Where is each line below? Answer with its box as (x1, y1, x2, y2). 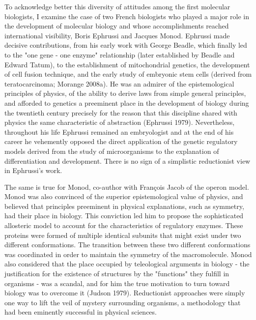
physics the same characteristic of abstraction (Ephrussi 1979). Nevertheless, (4, 117, 235, 127)
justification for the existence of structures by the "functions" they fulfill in (4, 268, 229, 279)
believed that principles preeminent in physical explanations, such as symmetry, (4, 201, 244, 211)
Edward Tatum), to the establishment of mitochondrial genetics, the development (4, 59, 250, 69)
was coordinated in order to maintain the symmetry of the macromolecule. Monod (4, 249, 252, 259)
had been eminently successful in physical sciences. (4, 307, 157, 317)
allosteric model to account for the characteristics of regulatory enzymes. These (4, 220, 243, 231)
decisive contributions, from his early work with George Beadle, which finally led (4, 40, 247, 50)
